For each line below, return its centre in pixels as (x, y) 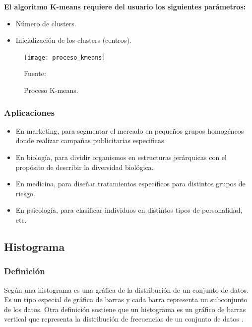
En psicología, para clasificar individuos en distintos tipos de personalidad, (129, 210)
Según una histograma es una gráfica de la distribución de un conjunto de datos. (126, 289)
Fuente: (35, 73)
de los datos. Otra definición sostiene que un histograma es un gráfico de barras (125, 309)
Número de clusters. (46, 23)
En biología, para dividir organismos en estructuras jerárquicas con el (121, 157)
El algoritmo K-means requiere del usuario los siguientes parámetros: (125, 6)
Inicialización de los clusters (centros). (73, 40)
